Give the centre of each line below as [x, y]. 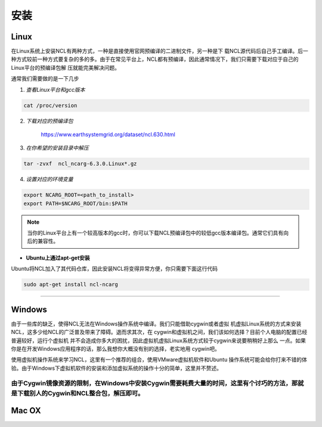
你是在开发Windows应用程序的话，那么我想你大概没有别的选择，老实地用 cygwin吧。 [115, 348]
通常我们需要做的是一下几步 [45, 79]
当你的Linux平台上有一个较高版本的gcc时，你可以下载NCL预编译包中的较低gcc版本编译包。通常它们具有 [155, 233]
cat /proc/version [50, 105]
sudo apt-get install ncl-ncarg [71, 284]
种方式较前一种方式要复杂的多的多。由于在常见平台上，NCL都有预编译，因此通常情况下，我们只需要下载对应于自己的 [155, 59]
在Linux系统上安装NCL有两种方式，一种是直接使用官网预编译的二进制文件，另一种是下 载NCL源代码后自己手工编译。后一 [160, 51]
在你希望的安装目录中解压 [57, 148]
